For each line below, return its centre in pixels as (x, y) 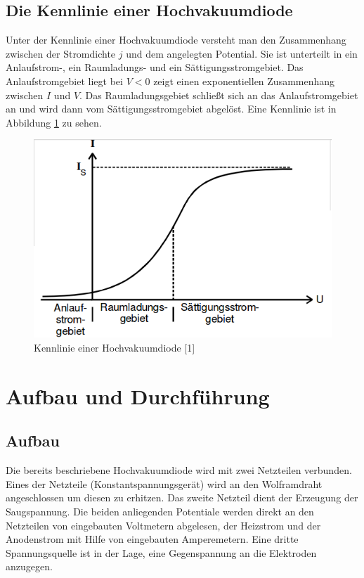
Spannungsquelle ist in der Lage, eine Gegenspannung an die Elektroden (161, 552)
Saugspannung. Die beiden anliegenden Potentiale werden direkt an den (160, 512)
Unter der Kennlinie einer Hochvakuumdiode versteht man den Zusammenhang (176, 40)
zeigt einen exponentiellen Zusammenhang (244, 81)
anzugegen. (29, 566)
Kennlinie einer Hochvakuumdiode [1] (115, 348)
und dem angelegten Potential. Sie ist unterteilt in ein (242, 53)
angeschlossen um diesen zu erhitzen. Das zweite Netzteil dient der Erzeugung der (182, 497)
